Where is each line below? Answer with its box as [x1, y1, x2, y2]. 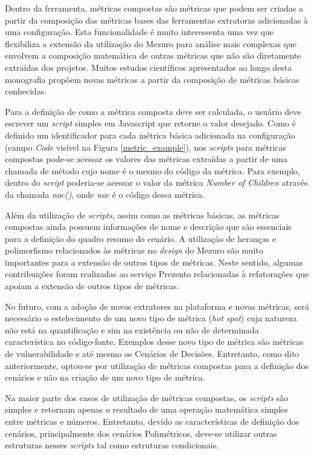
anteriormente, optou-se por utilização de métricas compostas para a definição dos [5, 359, 309, 372]
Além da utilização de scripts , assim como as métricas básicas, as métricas [5, 208, 280, 221]
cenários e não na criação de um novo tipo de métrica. [5, 371, 205, 384]
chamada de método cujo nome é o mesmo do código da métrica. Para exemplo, [5, 164, 300, 177]
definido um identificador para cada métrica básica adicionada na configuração [5, 128, 295, 141]
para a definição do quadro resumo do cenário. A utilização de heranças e [5, 232, 277, 244]
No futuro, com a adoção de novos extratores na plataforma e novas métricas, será [5, 300, 309, 312]
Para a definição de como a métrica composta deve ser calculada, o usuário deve [5, 105, 301, 117]
